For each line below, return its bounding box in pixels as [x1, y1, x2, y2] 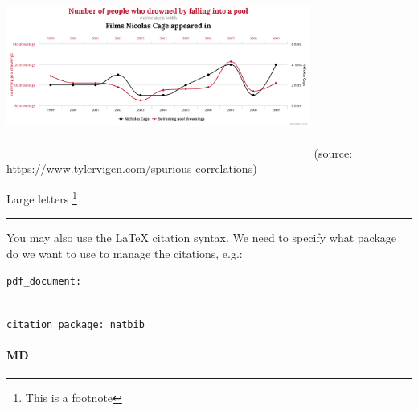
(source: [313, 144, 353, 161]
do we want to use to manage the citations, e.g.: [6, 244, 243, 261]
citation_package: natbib [6, 318, 145, 330]
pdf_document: [6, 276, 82, 288]
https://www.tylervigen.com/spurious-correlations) [6, 160, 257, 177]
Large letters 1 [6, 187, 77, 207]
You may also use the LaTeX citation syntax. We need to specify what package [6, 229, 397, 246]
